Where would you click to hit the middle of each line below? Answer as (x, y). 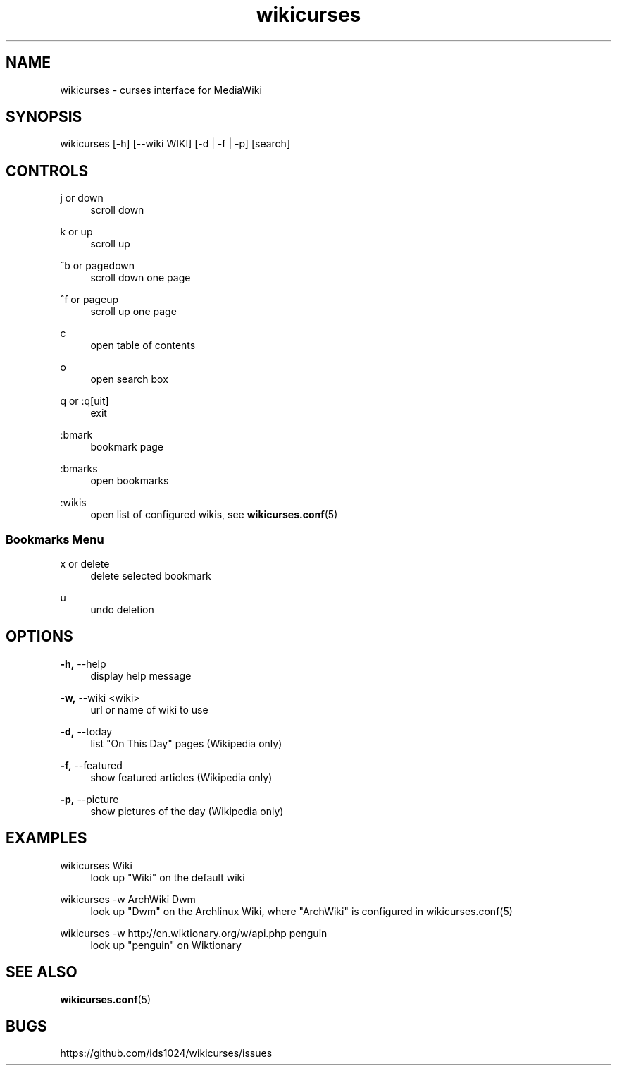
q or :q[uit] (85, 401)
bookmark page (127, 447)
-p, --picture (89, 799)
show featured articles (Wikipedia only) (181, 777)
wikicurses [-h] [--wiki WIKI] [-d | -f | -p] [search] (175, 144)
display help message (141, 675)
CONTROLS (47, 171)
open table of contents (143, 345)
